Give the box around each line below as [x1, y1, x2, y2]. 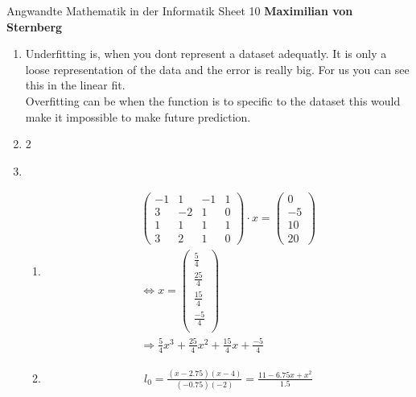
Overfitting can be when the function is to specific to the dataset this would [25, 92, 401, 109]
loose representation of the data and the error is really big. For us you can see [25, 60, 410, 77]
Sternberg [6, 18, 63, 35]
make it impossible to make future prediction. [25, 108, 251, 125]
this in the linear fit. [25, 77, 126, 93]
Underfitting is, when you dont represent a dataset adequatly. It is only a [25, 45, 387, 62]
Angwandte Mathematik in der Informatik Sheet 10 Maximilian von [6, 2, 353, 19]
